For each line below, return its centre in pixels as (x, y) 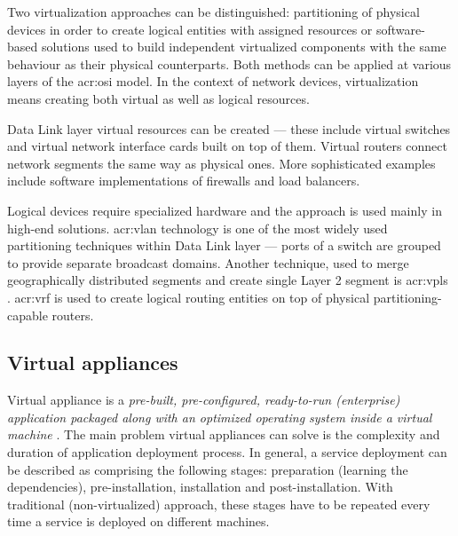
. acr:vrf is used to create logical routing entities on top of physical (189, 297)
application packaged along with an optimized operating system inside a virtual (220, 417)
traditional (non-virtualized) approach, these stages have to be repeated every (219, 504)
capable (28, 315)
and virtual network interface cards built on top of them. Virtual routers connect (227, 146)
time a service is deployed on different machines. (138, 521)
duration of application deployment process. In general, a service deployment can (227, 452)
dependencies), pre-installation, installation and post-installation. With (200, 487)
